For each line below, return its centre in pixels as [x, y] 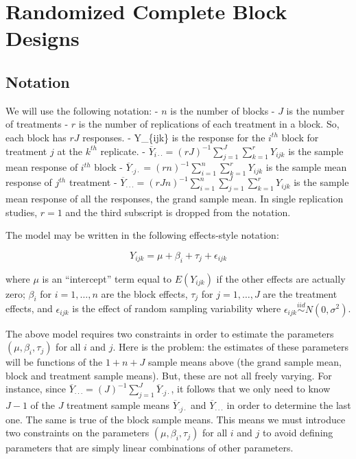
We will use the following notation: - [82, 110]
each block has [36, 137]
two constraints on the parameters [78, 433]
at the [70, 151]
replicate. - [123, 151]
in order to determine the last [289, 405]
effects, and [29, 308]
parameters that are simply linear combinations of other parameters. [150, 448]
